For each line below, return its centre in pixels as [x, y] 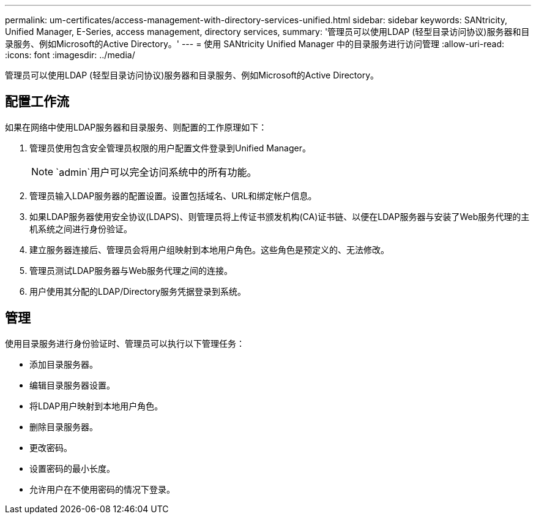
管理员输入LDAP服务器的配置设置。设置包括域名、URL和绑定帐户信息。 [173, 195]
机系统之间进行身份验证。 [81, 229]
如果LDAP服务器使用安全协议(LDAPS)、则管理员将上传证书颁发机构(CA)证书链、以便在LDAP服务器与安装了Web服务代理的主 [280, 216]
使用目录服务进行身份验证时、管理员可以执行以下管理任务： [125, 343]
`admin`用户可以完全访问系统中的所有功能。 [156, 172]
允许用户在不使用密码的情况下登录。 [102, 489]
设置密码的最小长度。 [72, 468]
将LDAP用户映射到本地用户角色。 [96, 406]
